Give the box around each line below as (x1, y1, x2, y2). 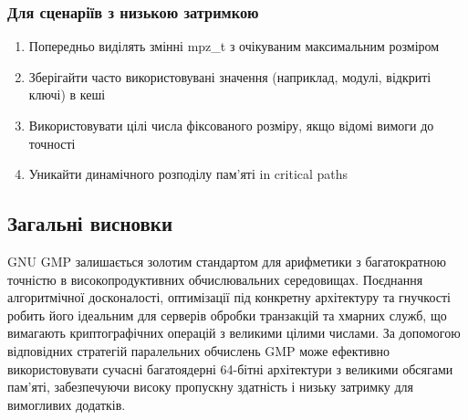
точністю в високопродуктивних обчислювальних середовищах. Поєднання (7, 269, 423, 289)
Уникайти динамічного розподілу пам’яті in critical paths (28, 164, 348, 184)
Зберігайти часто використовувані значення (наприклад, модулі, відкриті (28, 67, 432, 86)
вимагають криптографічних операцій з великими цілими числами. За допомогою (7, 323, 461, 342)
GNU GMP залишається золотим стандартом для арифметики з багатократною (7, 251, 446, 270)
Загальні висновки (7, 209, 173, 237)
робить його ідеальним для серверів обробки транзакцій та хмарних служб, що (7, 305, 447, 324)
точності (28, 133, 76, 152)
